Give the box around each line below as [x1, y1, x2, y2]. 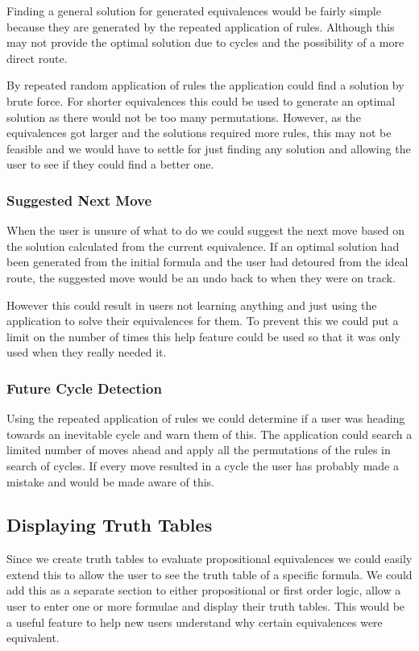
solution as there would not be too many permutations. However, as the [6, 108, 361, 125]
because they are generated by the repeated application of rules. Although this [6, 18, 395, 35]
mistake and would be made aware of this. [6, 473, 215, 490]
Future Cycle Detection [6, 378, 162, 398]
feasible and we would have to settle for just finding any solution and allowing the [6, 140, 411, 156]
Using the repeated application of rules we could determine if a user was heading [6, 410, 405, 427]
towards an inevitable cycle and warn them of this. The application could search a [6, 425, 413, 442]
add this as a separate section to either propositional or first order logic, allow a [6, 582, 401, 599]
